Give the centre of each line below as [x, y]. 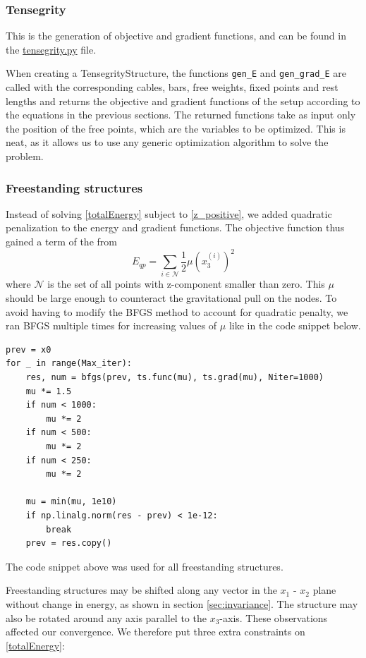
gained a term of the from [61, 242]
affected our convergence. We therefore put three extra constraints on [155, 632]
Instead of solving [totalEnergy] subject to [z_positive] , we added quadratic [169, 213]
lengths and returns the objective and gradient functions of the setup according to [183, 100]
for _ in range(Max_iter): [69, 364]
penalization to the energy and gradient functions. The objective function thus [175, 227]
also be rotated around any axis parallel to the [106, 617]
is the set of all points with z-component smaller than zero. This [186, 284]
